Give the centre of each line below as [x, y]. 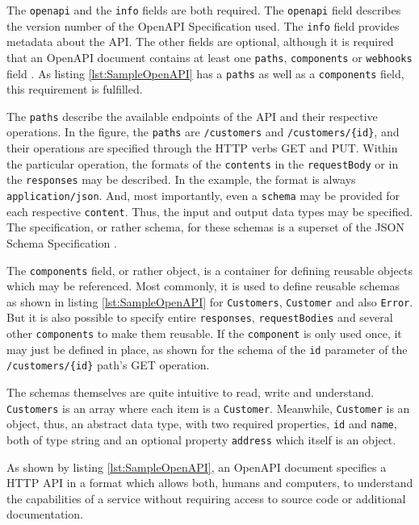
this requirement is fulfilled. [75, 89]
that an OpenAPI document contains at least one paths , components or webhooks [209, 57]
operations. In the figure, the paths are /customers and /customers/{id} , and [203, 132]
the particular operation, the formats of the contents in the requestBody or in [203, 163]
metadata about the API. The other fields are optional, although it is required [200, 42]
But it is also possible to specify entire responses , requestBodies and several [200, 317]
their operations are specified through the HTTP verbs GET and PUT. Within [202, 148]
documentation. [45, 514]
